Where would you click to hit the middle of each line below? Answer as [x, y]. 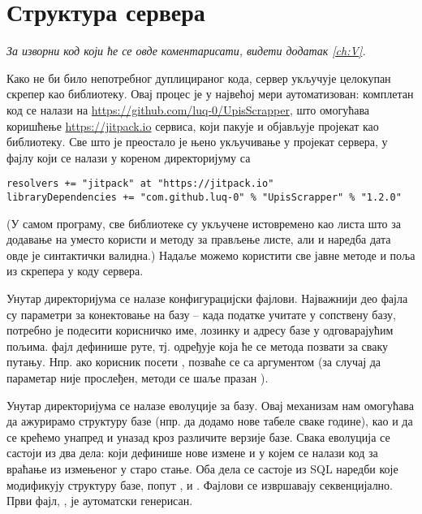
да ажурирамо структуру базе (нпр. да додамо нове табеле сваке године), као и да [210, 421]
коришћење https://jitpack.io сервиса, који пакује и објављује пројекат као [193, 125]
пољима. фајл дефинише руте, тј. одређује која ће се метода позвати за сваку [197, 346]
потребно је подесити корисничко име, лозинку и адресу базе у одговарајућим [200, 330]
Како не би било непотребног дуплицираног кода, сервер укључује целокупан [199, 78]
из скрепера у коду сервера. [75, 271]
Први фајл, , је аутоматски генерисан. [100, 501]
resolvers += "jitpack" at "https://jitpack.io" [140, 184]
